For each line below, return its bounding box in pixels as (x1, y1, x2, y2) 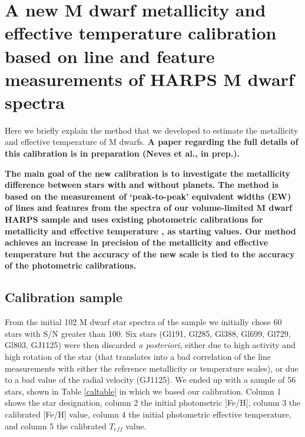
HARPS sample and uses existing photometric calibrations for (5, 213, 263, 226)
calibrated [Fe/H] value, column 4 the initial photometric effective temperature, (5, 408, 291, 420)
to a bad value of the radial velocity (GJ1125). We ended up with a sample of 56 (5, 373, 296, 386)
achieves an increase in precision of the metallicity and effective (5, 236, 268, 249)
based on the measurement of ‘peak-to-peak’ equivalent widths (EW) (5, 190, 291, 202)
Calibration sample (5, 288, 122, 306)
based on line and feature (5, 44, 215, 68)
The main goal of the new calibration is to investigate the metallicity (5, 167, 290, 179)
